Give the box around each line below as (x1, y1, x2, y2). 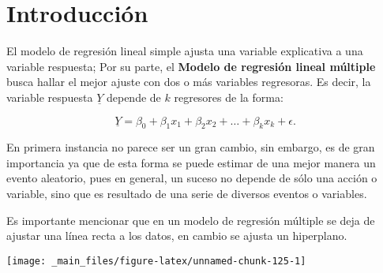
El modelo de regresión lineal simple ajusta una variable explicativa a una (6, 43, 363, 59)
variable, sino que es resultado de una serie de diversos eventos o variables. (6, 185, 367, 202)
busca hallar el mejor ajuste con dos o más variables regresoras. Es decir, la (6, 73, 371, 90)
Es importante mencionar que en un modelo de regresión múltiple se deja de (6, 211, 375, 228)
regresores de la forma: (174, 88, 283, 105)
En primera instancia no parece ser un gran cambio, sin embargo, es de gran (6, 139, 375, 155)
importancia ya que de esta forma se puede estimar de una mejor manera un (6, 154, 376, 170)
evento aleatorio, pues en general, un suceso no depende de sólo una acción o (6, 170, 377, 186)
